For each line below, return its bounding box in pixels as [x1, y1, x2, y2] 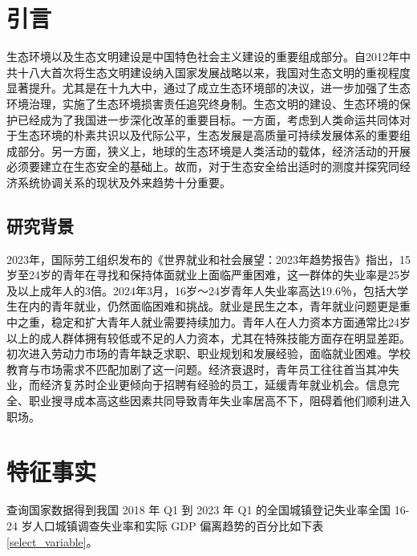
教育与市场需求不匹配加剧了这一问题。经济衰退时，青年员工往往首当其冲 [6, 360, 388, 377]
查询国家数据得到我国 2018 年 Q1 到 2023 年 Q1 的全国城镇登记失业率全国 [6, 501, 391, 518]
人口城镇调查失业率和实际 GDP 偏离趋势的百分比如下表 [32, 517, 324, 534]
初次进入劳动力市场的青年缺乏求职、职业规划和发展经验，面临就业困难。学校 [6, 345, 411, 362]
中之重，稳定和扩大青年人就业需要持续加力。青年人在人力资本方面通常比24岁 [6, 314, 411, 331]
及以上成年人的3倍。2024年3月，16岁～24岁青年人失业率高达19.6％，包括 [6, 282, 386, 298]
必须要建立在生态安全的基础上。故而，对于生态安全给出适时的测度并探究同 [6, 158, 399, 175]
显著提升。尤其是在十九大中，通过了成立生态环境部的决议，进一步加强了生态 [6, 79, 411, 96]
